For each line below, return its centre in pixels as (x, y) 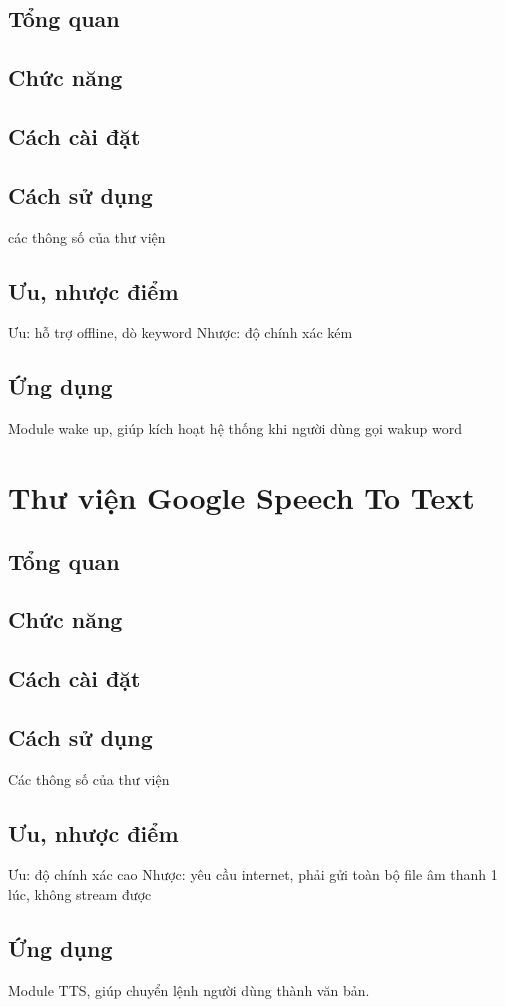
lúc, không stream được (80, 894)
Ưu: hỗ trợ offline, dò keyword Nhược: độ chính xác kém (180, 332)
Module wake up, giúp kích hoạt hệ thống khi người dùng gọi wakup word (235, 428)
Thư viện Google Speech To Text (241, 496)
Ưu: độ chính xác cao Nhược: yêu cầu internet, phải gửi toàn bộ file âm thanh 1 (253, 874)
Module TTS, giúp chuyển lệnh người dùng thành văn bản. (189, 989)
